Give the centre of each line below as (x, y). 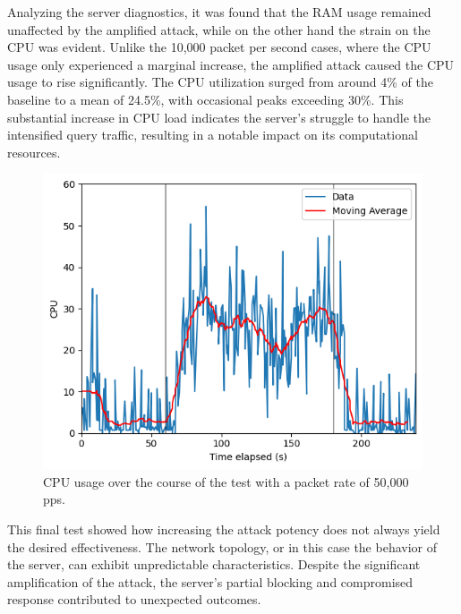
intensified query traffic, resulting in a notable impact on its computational (213, 135)
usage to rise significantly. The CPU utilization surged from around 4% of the (220, 82)
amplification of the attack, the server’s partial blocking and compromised (210, 581)
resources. (34, 152)
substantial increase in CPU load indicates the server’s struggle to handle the (219, 117)
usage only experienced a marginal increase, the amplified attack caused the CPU (231, 64)
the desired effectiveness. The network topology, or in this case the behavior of (222, 546)
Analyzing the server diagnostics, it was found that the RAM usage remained (219, 12)
